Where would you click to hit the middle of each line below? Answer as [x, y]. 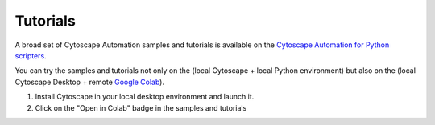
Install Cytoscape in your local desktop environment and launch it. [145, 97]
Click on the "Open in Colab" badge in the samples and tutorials [141, 107]
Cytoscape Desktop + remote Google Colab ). [90, 82]
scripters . [31, 55]
